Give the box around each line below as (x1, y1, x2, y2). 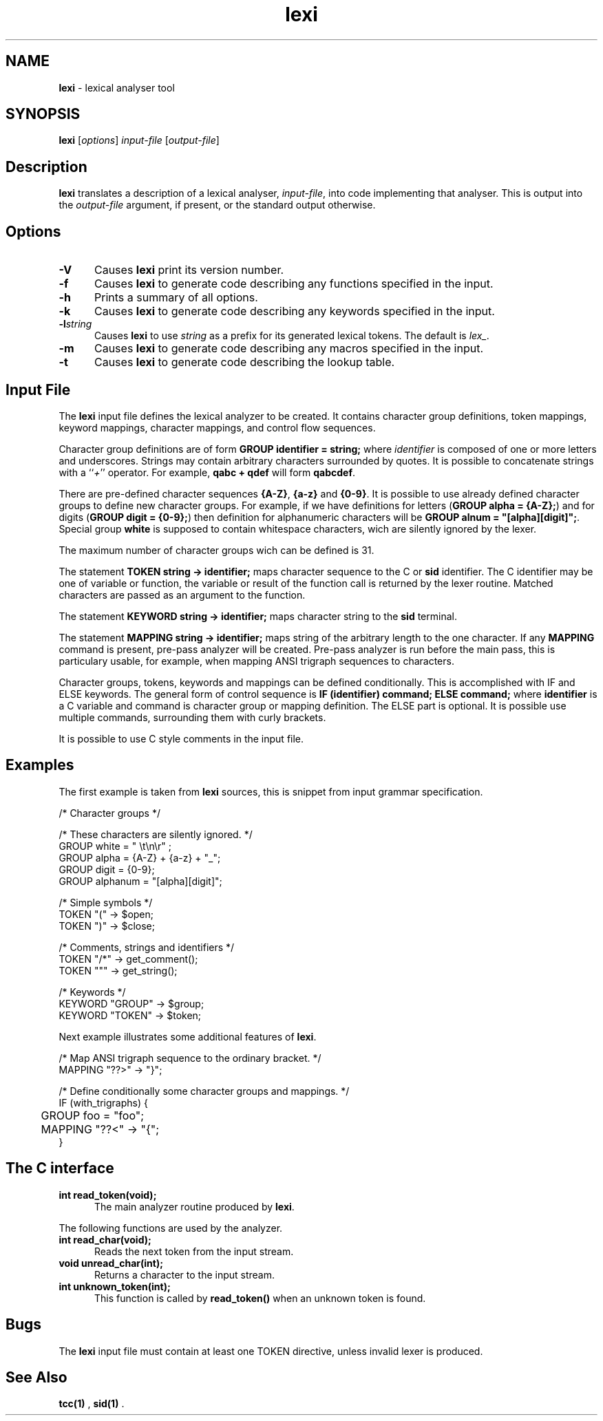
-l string (59, 318, 92, 330)
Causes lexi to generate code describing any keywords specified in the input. (94, 304, 495, 319)
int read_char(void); (59, 1233, 151, 1246)
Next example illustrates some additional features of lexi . (59, 1030, 317, 1043)
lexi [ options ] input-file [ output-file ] (59, 134, 220, 147)
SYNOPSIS (6, 105, 81, 123)
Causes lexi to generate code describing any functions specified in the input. (94, 277, 494, 291)
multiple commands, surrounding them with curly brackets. (59, 711, 326, 723)
